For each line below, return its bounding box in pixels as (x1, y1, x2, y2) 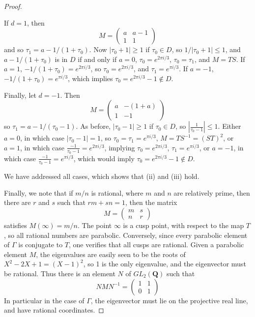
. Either (218, 121, 241, 131)
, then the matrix (125, 197, 177, 207)
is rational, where (91, 187, 143, 198)
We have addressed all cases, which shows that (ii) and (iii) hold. (4, 171, 199, 181)
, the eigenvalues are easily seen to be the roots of (36, 249, 186, 259)
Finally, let (4, 89, 36, 100)
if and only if (78, 54, 117, 64)
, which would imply (73, 153, 135, 163)
